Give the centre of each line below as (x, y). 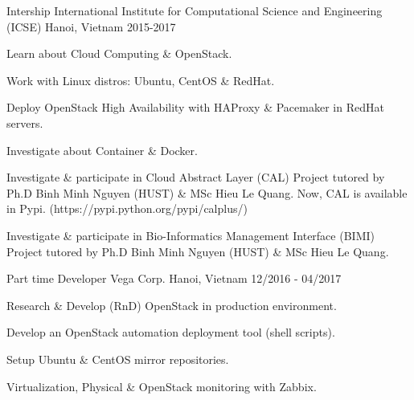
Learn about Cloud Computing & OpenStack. (119, 53)
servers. (25, 122)
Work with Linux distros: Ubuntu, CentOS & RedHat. (141, 80)
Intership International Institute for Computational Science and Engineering (195, 10)
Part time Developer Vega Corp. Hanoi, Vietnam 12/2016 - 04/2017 (174, 278)
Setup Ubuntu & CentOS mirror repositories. (118, 359)
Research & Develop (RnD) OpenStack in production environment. (172, 305)
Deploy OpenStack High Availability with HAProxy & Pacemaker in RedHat (195, 107)
